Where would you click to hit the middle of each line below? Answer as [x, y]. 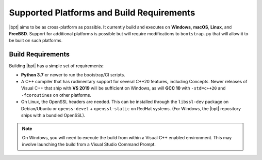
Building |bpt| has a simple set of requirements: [56, 66]
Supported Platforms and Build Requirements [102, 13]
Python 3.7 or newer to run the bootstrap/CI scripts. [73, 74]
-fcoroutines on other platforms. [56, 95]
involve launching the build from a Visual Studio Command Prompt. [89, 145]
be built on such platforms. [36, 41]
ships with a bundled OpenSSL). [53, 115]
